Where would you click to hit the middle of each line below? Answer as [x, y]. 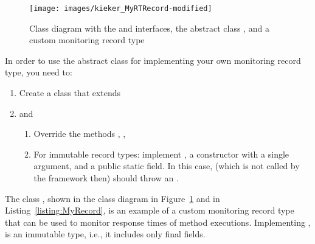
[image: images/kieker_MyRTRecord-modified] [121, 9]
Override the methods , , [80, 134]
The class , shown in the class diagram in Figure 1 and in [112, 198]
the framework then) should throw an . [106, 178]
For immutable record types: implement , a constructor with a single [161, 154]
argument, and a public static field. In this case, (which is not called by [167, 166]
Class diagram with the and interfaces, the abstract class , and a [149, 28]
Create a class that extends [70, 93]
